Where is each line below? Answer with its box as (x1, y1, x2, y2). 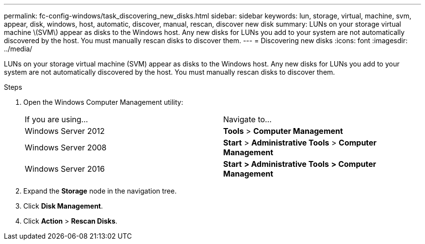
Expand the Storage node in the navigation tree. (23, 187, 177, 195)
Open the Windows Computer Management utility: (23, 98, 183, 106)
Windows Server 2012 (25, 126, 105, 136)
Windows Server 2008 (25, 143, 107, 152)
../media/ (4, 45, 33, 53)
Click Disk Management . (23, 202, 103, 210)
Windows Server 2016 (25, 164, 105, 174)
